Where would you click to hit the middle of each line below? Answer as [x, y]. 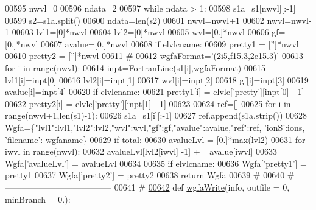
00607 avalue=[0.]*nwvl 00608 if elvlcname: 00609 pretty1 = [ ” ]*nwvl [170, 44]
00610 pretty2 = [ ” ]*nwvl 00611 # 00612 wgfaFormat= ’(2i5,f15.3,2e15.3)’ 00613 [154, 56]
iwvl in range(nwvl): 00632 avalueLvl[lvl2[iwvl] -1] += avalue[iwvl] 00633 [141, 151]
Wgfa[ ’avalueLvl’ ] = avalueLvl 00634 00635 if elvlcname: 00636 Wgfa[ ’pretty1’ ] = [156, 163]
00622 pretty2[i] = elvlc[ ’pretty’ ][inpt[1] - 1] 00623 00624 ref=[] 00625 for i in [148, 103]
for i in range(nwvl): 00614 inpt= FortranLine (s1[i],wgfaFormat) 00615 [135, 67]
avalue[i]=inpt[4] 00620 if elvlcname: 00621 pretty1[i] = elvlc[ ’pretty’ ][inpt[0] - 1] [155, 92]
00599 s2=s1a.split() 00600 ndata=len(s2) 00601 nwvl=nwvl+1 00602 [135, 20]
